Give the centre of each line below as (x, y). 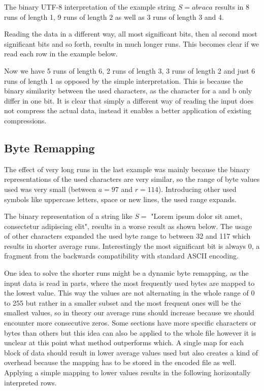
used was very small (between (50, 189)
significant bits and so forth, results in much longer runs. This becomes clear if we (132, 43)
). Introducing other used (197, 189)
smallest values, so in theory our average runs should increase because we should (129, 313)
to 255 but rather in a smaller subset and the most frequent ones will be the (123, 302)
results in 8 (232, 7)
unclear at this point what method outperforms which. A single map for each (124, 343)
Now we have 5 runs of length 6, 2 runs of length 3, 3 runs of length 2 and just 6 (130, 70)
